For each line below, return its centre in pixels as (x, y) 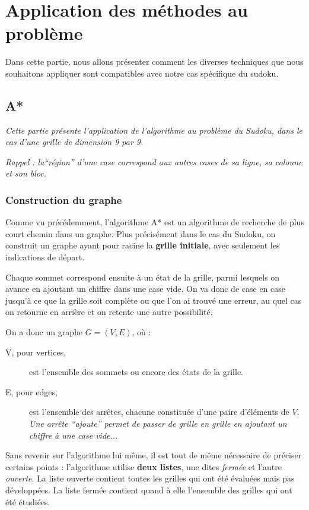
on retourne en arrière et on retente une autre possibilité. (109, 312)
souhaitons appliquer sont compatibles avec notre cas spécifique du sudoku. (142, 73)
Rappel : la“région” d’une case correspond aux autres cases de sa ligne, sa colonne (154, 161)
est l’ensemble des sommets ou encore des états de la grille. (136, 372)
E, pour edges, (31, 391)
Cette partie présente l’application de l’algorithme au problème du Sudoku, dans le (154, 130)
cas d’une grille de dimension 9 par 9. (74, 142)
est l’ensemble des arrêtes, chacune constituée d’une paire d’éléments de (159, 412)
